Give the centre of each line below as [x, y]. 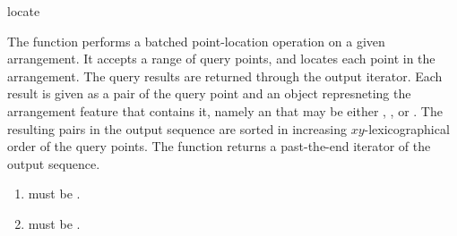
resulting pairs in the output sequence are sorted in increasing [177, 128]
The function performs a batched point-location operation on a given [196, 41]
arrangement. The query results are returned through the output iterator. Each [225, 76]
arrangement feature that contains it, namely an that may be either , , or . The [225, 110]
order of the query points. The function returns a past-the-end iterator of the [219, 146]
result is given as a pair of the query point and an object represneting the [209, 93]
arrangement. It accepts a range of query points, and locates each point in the [221, 59]
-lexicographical [407, 128]
